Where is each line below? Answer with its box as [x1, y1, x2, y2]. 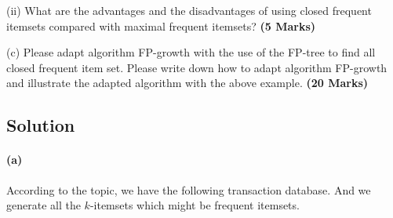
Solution [6, 113, 75, 137]
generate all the [6, 197, 81, 213]
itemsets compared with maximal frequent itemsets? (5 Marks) [6, 17, 316, 34]
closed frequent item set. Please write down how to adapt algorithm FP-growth [6, 59, 388, 75]
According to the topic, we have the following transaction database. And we [6, 181, 371, 198]
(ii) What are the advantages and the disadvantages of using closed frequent [6, 2, 372, 18]
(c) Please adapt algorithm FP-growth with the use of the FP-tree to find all [6, 44, 376, 60]
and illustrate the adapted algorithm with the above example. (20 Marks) [6, 74, 369, 91]
